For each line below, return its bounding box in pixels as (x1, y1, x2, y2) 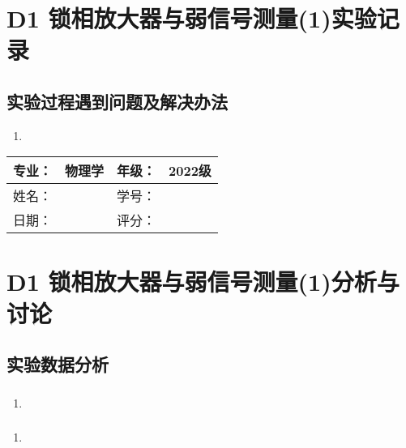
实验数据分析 (6, 352, 109, 377)
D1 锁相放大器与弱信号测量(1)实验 (6, 2, 377, 35)
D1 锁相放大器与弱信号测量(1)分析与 (6, 264, 400, 297)
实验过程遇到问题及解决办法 (6, 88, 228, 113)
